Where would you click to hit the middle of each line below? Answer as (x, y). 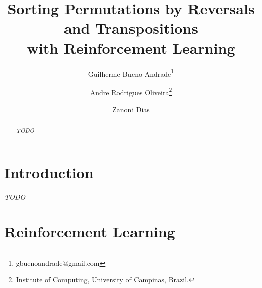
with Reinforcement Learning (131, 47)
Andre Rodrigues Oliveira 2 (131, 91)
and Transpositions (131, 28)
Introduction (49, 173)
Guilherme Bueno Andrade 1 (131, 73)
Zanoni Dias (131, 109)
